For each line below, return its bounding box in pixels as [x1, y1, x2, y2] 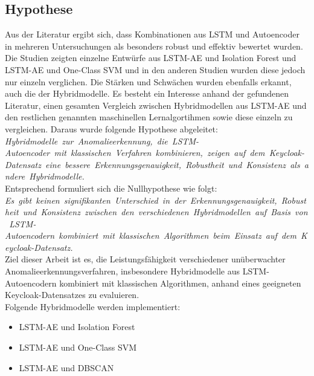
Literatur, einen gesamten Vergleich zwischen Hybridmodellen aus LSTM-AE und [5, 99, 307, 111]
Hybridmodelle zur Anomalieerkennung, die [5, 134, 168, 147]
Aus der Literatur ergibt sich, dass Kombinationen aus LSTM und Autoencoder [5, 28, 300, 41]
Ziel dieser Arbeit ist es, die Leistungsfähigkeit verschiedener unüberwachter [5, 253, 286, 265]
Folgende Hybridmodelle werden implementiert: [5, 300, 181, 313]
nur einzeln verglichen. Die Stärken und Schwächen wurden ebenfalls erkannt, [5, 75, 292, 88]
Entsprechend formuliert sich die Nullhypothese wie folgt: [5, 181, 217, 194]
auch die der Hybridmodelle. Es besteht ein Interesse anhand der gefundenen [5, 87, 289, 100]
